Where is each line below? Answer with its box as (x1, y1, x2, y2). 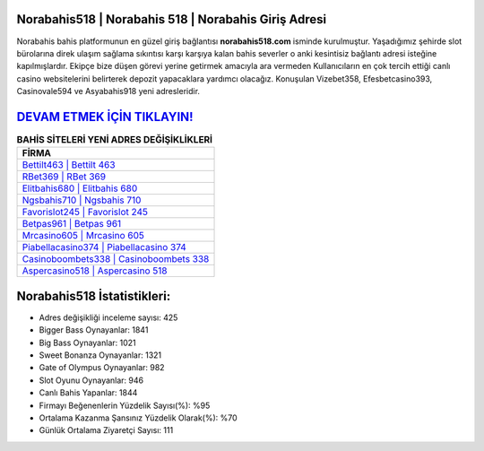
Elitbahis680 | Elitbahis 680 (22, 182, 138, 195)
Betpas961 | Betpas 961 (22, 218, 122, 230)
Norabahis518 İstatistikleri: (16, 288, 171, 304)
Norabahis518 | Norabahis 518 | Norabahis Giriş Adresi (16, 12, 327, 27)
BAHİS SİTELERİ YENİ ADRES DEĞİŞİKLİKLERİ (16, 134, 213, 146)
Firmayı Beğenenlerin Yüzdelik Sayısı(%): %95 (39, 400, 211, 411)
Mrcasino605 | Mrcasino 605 (22, 230, 145, 242)
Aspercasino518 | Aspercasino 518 (22, 265, 168, 277)
